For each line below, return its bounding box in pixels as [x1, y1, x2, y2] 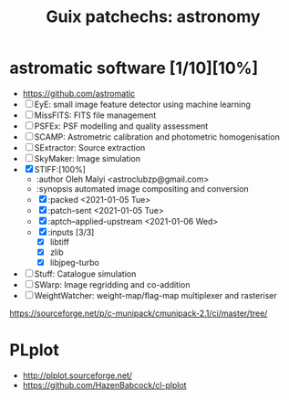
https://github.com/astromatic [22, 88, 136, 99]
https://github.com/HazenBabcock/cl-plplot [22, 380, 187, 391]
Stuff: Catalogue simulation [34, 268, 137, 279]
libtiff [49, 236, 70, 247]
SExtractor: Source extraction [34, 142, 146, 153]
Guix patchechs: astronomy [46, 6, 261, 27]
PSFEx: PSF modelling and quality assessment [34, 121, 209, 132]
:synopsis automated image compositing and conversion [36, 183, 249, 194]
